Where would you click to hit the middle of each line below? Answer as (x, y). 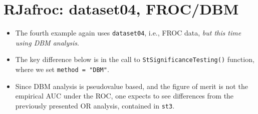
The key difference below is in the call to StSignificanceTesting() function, (135, 59)
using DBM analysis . (47, 42)
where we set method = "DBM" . (62, 69)
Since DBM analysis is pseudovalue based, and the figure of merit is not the (132, 86)
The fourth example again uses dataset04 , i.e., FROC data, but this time (128, 33)
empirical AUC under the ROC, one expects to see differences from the (124, 96)
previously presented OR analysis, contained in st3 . (95, 105)
